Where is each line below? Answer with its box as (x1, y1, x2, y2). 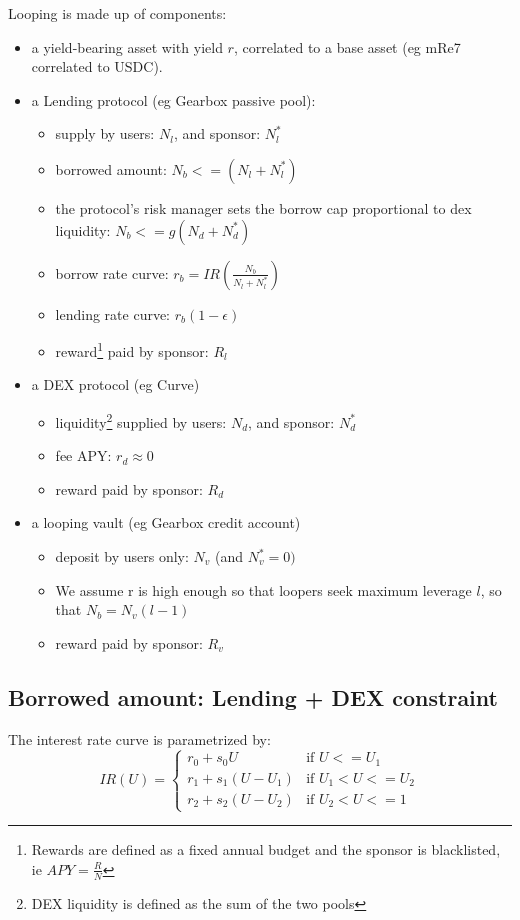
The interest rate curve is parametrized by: (8, 728, 271, 749)
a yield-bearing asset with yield (31, 36, 223, 57)
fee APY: (55, 445, 112, 466)
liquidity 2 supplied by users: (55, 409, 227, 432)
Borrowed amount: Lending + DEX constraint (8, 681, 498, 712)
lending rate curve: (55, 303, 171, 324)
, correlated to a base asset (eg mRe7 (233, 36, 461, 57)
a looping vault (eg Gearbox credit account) (31, 512, 301, 533)
